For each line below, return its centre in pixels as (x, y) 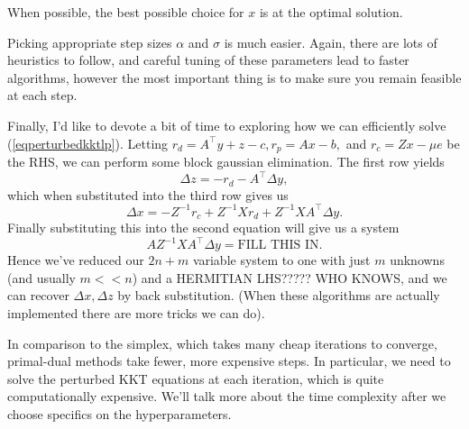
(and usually (41, 277)
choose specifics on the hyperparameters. (120, 413)
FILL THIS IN (278, 246)
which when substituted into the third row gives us (148, 194)
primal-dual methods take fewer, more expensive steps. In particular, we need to (229, 361)
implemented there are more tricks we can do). (136, 312)
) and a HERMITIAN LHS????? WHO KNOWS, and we (290, 277)
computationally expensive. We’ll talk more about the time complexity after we (227, 396)
